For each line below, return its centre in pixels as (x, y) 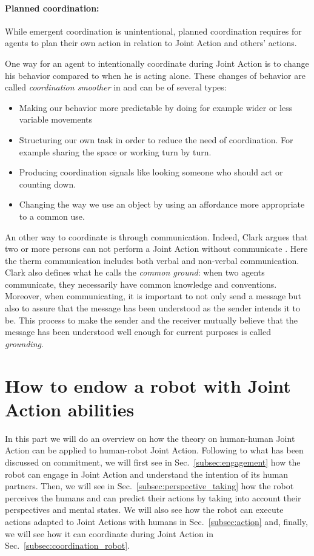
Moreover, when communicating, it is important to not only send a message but (153, 296)
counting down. (48, 184)
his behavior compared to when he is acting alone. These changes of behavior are (155, 75)
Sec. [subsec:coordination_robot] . (68, 545)
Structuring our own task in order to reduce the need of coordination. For (156, 139)
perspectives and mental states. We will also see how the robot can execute (144, 510)
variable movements (56, 119)
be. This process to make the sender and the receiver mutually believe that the (152, 320)
